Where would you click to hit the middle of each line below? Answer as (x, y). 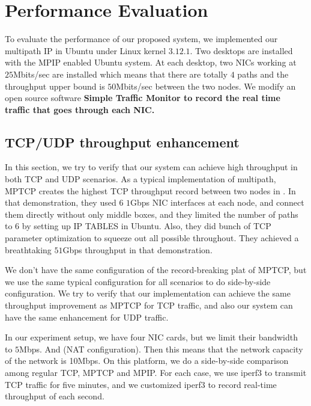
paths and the (263, 74)
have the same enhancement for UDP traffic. (87, 317)
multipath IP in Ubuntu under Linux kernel (86, 50)
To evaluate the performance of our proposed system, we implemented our (141, 39)
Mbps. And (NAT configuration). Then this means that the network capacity (161, 349)
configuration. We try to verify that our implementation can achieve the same (148, 293)
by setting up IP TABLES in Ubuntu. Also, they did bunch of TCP (146, 226)
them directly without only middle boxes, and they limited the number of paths (152, 214)
